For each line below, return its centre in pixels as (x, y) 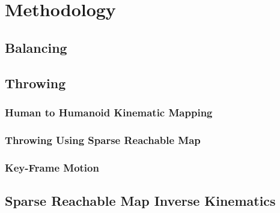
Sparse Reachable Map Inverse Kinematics (140, 200)
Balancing (36, 47)
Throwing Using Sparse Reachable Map (103, 139)
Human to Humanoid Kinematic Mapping (109, 112)
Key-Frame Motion (52, 167)
